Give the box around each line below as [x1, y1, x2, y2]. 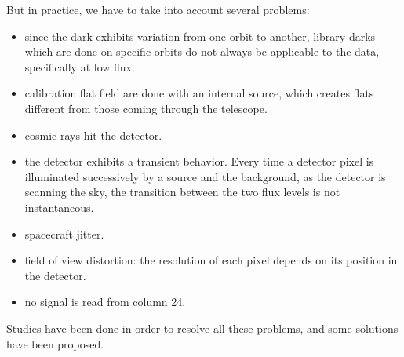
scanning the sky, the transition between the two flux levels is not [24, 184, 340, 200]
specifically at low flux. [24, 58, 135, 75]
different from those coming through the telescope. [24, 100, 268, 116]
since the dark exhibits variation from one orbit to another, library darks [24, 27, 376, 44]
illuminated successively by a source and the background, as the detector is [24, 168, 386, 184]
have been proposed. [6, 335, 104, 352]
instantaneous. [24, 199, 94, 215]
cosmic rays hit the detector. [24, 126, 162, 143]
